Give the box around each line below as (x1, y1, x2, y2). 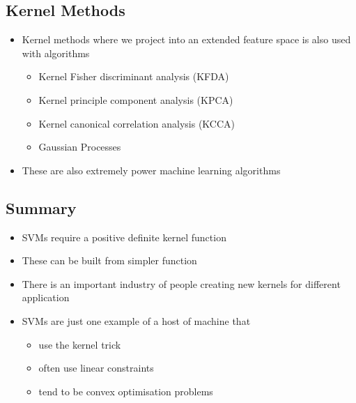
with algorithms (22, 45, 90, 60)
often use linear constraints (38, 360, 154, 375)
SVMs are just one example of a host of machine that (22, 313, 251, 328)
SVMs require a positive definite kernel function (22, 229, 226, 244)
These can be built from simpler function (22, 253, 197, 268)
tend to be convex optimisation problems (38, 383, 213, 398)
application (22, 290, 70, 305)
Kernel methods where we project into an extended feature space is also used (22, 32, 351, 47)
